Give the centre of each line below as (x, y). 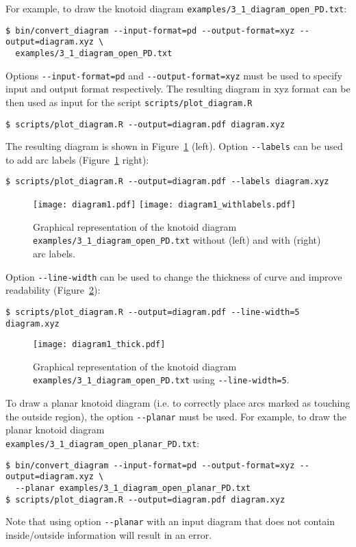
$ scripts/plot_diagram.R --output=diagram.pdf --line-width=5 (153, 312)
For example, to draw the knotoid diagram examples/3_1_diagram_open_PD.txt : (176, 8)
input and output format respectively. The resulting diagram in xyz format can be (178, 89)
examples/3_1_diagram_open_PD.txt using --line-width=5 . (161, 380)
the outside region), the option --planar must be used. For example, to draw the (176, 416)
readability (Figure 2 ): (53, 290)
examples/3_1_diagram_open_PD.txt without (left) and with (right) (177, 240)
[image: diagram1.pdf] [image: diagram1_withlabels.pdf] (165, 205)
